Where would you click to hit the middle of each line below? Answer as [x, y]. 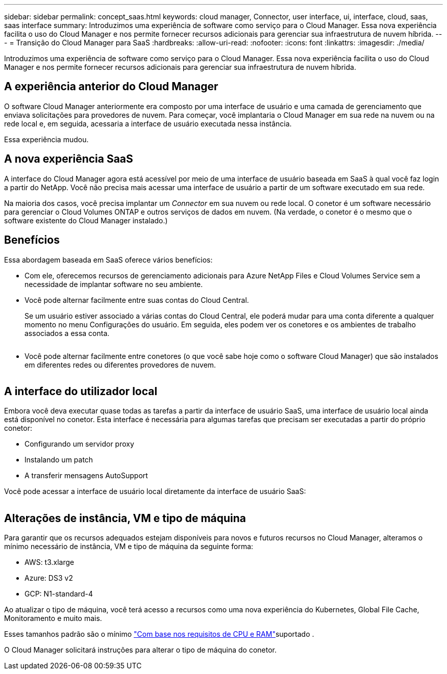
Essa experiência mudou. [46, 139]
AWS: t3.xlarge [49, 562]
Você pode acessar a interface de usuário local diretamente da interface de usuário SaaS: [155, 491]
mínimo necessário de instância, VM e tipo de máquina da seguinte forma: [129, 547]
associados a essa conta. [67, 333]
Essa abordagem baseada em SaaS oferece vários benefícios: [108, 260]
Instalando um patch [59, 460]
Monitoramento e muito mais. [53, 618]
